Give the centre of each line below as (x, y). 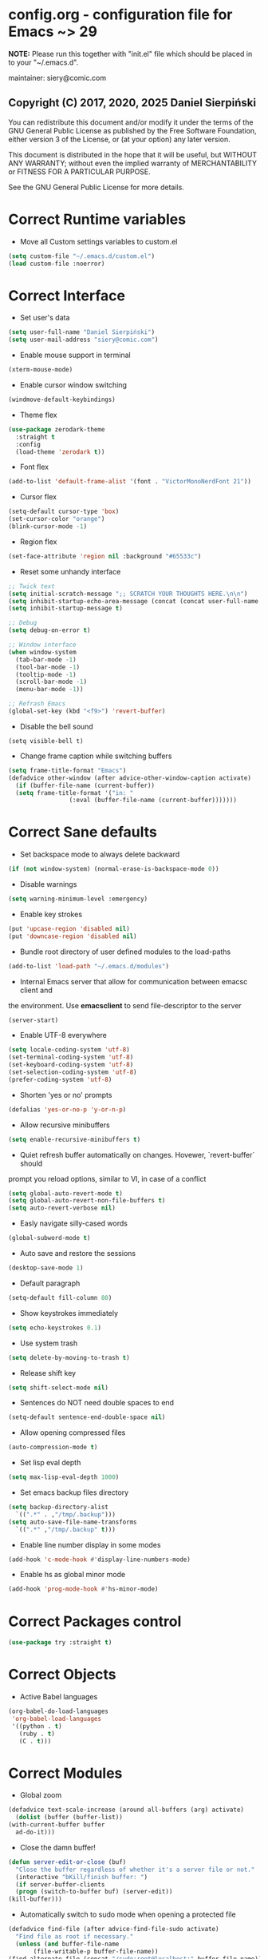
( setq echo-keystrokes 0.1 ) (55, 1328)
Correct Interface (67, 295)
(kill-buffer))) (35, 1899)
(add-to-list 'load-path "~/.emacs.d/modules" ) (89, 966)
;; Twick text (32, 586)
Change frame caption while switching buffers (96, 756)
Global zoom (41, 1795)
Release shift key (48, 1373)
